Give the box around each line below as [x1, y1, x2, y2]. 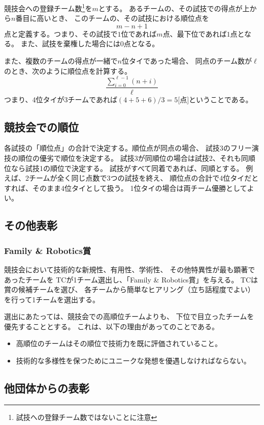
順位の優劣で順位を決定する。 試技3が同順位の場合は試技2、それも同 [18, 152, 248, 163]
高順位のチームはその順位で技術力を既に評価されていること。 [16, 338, 222, 349]
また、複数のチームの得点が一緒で [4, 55, 118, 66]
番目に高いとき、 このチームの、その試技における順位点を [15, 13, 209, 23]
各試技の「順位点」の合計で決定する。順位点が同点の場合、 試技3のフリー [4, 143, 252, 153]
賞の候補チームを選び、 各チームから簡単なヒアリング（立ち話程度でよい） [4, 284, 255, 295]
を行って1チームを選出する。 [4, 294, 100, 304]
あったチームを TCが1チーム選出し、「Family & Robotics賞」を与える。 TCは [4, 274, 258, 285]
